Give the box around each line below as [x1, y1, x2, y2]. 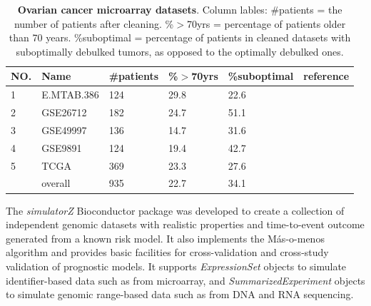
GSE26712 [41, 105, 87, 120]
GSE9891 [41, 140, 82, 155]
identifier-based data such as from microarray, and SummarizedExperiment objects [6, 272, 365, 287]
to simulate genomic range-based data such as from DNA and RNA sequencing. [6, 287, 354, 302]
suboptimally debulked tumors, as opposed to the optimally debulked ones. [16, 44, 344, 58]
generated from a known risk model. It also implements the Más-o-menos [6, 230, 325, 245]
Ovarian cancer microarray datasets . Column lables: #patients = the [17, 2, 342, 16]
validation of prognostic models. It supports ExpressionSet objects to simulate [6, 258, 347, 273]
